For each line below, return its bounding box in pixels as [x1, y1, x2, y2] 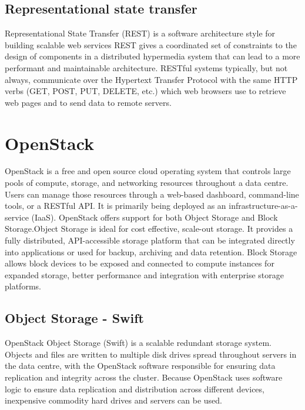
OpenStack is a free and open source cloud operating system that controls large [5, 165, 291, 177]
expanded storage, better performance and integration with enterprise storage [5, 268, 284, 281]
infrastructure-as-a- [229, 199, 298, 212]
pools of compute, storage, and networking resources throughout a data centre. [5, 176, 289, 189]
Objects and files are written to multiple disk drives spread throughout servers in [5, 348, 297, 360]
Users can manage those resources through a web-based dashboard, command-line [5, 188, 299, 200]
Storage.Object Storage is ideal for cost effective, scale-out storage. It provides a [5, 222, 293, 235]
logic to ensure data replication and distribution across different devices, [5, 382, 264, 395]
